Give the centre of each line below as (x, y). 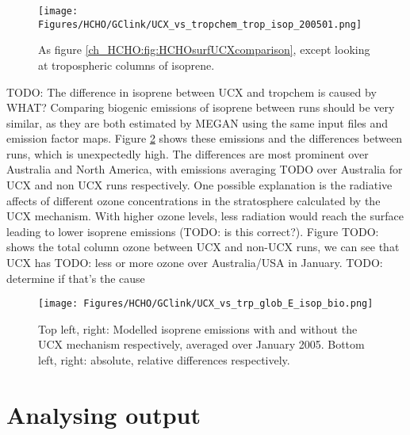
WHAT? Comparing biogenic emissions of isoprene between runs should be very (201, 107)
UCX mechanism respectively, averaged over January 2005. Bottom (201, 344)
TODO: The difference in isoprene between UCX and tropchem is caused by (192, 92)
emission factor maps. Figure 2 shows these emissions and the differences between (205, 138)
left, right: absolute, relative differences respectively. (164, 360)
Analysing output (103, 414)
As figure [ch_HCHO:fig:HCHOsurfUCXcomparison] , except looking (204, 50)
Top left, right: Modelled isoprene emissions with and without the (198, 328)
